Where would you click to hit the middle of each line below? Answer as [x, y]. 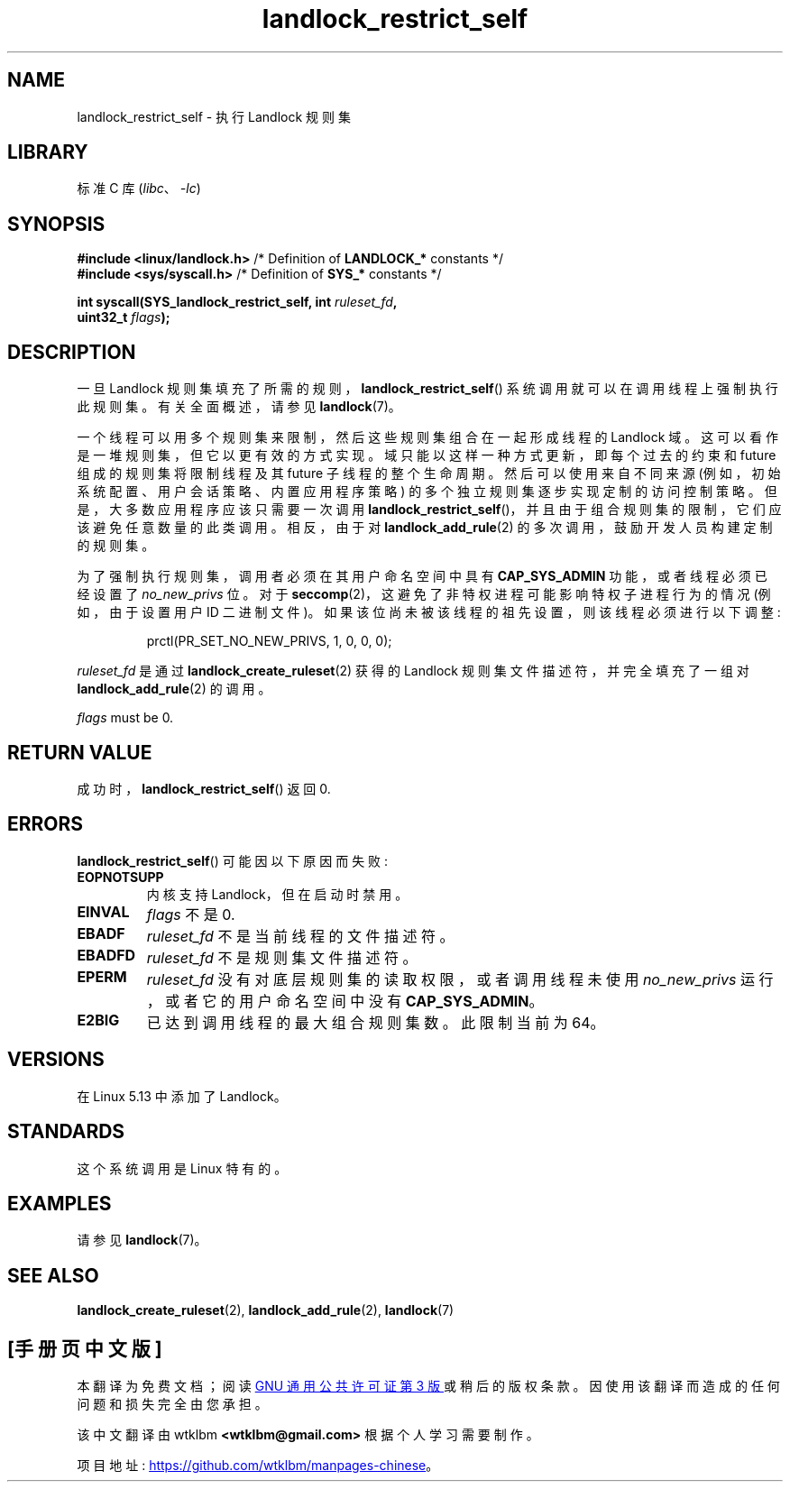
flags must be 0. [125, 718]
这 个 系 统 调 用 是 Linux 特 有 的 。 [182, 1168]
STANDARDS [66, 1132]
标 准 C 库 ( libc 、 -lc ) [139, 188]
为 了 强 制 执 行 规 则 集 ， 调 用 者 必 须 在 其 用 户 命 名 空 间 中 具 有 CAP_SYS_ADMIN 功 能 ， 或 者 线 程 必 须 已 [422, 576]
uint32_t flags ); [124, 317]
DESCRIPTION [72, 352]
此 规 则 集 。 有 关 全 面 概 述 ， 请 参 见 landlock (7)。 [239, 407]
